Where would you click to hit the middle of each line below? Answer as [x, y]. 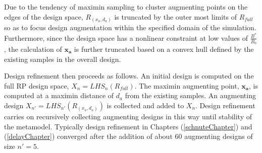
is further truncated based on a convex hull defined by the [164, 49]
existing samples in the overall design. [63, 59]
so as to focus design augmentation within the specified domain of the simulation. [130, 27]
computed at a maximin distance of [59, 95]
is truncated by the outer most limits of [175, 16]
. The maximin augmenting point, [187, 85]
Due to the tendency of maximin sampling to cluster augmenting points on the [126, 7]
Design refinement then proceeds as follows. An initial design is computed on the [129, 76]
